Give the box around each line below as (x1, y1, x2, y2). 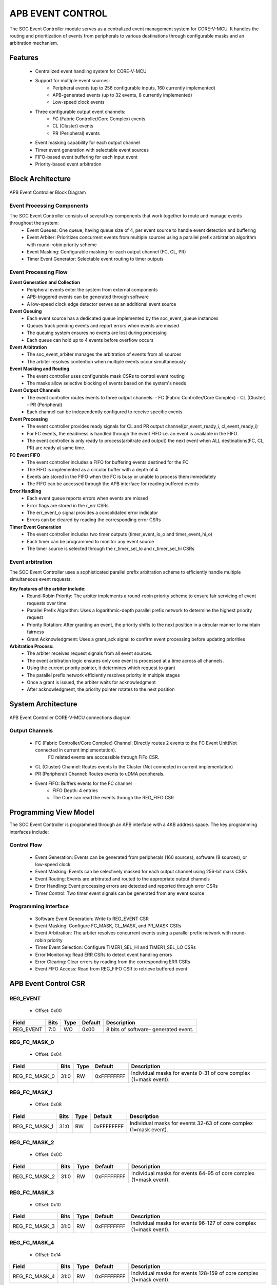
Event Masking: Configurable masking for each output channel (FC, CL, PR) (27, 248, 186, 254)
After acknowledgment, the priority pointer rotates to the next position (27, 686, 175, 692)
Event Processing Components (9, 202, 89, 209)
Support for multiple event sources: (35, 78, 110, 84)
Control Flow (9, 841, 42, 849)
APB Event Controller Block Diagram (9, 189, 86, 195)
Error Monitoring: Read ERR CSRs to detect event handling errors (35, 951, 172, 958)
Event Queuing (9, 308, 42, 315)
